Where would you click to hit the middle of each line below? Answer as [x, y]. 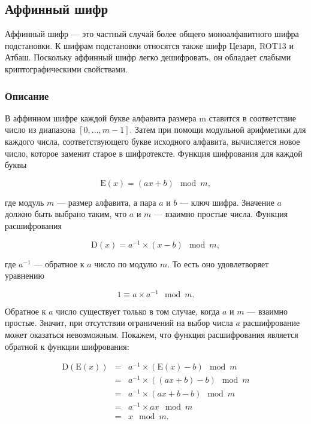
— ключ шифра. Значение [227, 202]
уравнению [25, 275]
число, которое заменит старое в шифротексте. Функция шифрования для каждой [154, 153]
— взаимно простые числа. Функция [221, 214]
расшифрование [271, 323]
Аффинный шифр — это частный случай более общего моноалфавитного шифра [152, 34]
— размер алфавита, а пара [107, 202]
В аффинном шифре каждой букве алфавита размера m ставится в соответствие [150, 118]
